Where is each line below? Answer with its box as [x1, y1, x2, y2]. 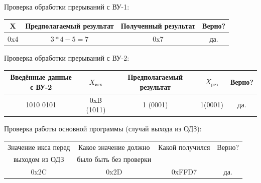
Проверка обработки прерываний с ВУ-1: [4, 2, 129, 12]
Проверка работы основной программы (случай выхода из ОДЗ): [4, 123, 202, 134]
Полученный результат [120, 21, 196, 31]
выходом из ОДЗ [13, 154, 64, 164]
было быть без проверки [77, 154, 152, 164]
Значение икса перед [8, 141, 70, 152]
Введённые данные [10, 72, 72, 82]
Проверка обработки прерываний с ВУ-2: [4, 53, 129, 63]
